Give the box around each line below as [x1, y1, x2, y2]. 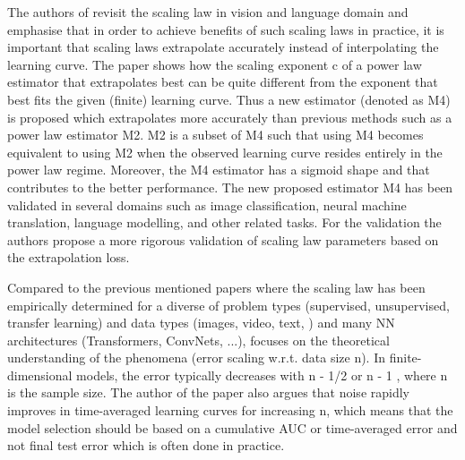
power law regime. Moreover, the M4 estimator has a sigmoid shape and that [7, 160, 430, 179]
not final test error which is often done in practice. [7, 436, 285, 455]
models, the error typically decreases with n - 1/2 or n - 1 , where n [76, 365, 448, 384]
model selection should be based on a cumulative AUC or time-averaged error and [7, 418, 458, 437]
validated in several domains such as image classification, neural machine [7, 195, 407, 214]
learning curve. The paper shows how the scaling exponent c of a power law [7, 55, 422, 73]
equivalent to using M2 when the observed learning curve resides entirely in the [7, 142, 443, 161]
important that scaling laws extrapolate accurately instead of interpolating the [7, 38, 439, 56]
